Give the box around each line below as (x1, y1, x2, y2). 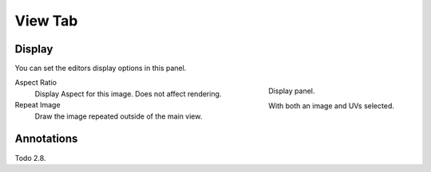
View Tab (14, 12, 78, 29)
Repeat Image (14, 100, 61, 110)
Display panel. (268, 86, 315, 96)
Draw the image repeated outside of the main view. (34, 111, 203, 121)
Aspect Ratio (14, 78, 57, 88)
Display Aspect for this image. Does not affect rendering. (34, 88, 222, 99)
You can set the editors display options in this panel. (14, 64, 187, 73)
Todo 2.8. (14, 153, 46, 162)
